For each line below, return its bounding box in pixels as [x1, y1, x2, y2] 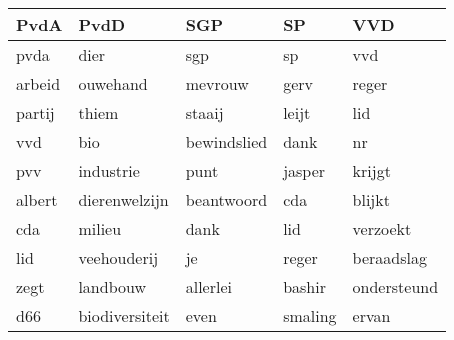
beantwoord [185, 188, 268, 211]
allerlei [185, 275, 232, 298]
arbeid [16, 72, 61, 95]
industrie [78, 159, 140, 182]
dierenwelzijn [78, 188, 169, 211]
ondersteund [352, 275, 439, 298]
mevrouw [185, 72, 249, 95]
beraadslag [352, 246, 427, 269]
